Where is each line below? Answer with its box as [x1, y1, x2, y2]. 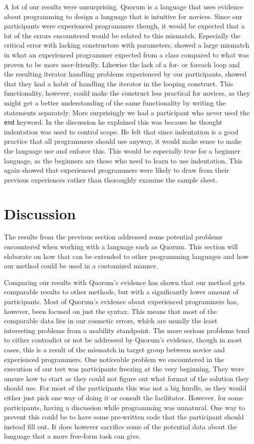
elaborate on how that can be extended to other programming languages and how [4, 251, 249, 261]
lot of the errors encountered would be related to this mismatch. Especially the [4, 30, 241, 40]
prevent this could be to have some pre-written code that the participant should [4, 412, 244, 422]
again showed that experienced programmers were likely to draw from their [4, 165, 230, 175]
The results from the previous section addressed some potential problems [4, 232, 223, 242]
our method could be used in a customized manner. [4, 261, 158, 271]
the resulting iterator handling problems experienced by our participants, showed [4, 69, 247, 79]
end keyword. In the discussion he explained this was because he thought [4, 117, 223, 127]
